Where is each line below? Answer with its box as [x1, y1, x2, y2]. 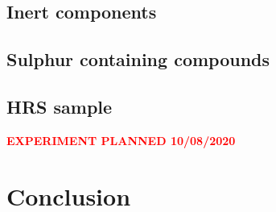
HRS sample [6, 94, 113, 118]
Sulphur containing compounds [6, 47, 270, 72]
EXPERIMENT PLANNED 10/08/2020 [6, 131, 236, 148]
